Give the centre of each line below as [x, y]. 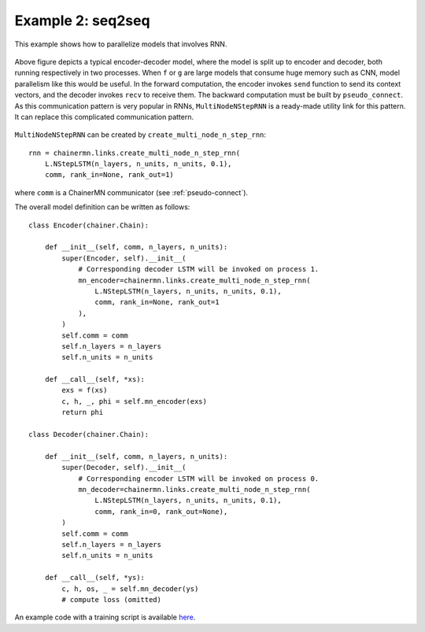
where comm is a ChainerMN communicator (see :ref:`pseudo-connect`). [131, 192]
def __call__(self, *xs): [95, 379]
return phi [83, 412]
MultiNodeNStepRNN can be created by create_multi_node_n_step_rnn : [140, 135]
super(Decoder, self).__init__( [124, 468]
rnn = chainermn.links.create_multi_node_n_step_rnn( [134, 153]
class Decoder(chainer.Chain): [89, 434]
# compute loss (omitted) [111, 599]
